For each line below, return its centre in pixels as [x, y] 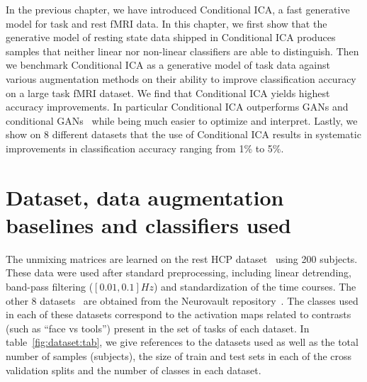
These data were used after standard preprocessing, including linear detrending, [179, 273]
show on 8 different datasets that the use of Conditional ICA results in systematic [183, 134]
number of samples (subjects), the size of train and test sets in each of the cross [179, 356]
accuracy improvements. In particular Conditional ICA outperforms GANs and [177, 107]
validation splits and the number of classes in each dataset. [134, 370]
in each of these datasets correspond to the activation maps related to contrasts [179, 314]
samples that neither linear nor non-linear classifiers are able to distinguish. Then [182, 51]
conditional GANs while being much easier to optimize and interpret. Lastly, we [182, 120]
